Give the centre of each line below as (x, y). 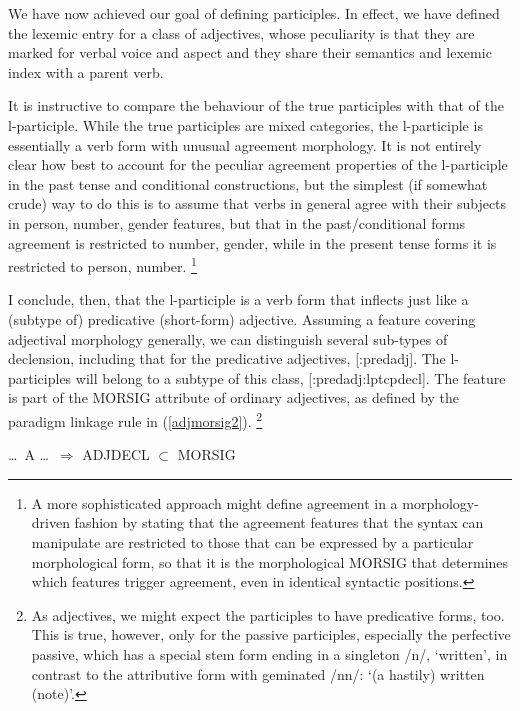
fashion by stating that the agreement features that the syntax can (279, 522)
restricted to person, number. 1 (102, 264)
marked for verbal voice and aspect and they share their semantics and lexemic (250, 52)
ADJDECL (116, 454)
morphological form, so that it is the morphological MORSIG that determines (270, 561)
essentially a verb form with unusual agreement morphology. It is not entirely (245, 144)
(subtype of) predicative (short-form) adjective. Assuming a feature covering (242, 318)
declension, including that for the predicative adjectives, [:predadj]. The (227, 358)
